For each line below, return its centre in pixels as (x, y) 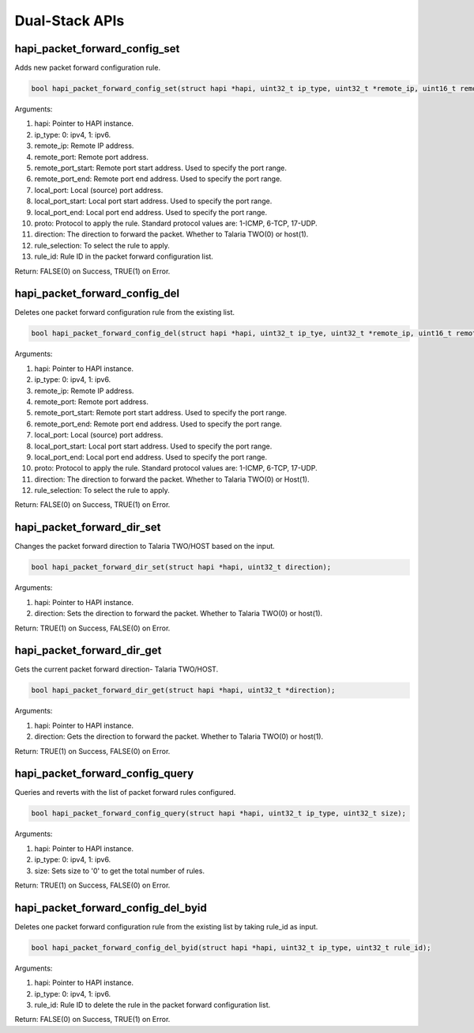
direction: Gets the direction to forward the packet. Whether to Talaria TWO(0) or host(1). (179, 736)
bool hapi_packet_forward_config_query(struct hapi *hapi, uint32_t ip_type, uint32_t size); (219, 814)
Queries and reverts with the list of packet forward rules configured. (125, 793)
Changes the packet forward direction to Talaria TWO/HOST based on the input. (145, 547)
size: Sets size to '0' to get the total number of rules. (120, 871)
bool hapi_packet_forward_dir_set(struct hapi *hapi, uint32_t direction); (181, 567)
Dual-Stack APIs (70, 21)
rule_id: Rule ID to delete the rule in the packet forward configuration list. (152, 1005)
